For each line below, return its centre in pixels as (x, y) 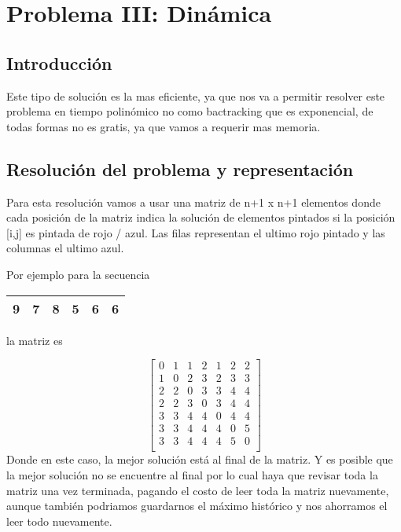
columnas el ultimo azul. (65, 248)
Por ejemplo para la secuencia (78, 274)
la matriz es (35, 340)
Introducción (59, 62)
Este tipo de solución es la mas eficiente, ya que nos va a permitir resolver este (196, 95)
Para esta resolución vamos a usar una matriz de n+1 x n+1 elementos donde (193, 202)
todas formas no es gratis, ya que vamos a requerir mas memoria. (164, 126)
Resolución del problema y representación (180, 169)
